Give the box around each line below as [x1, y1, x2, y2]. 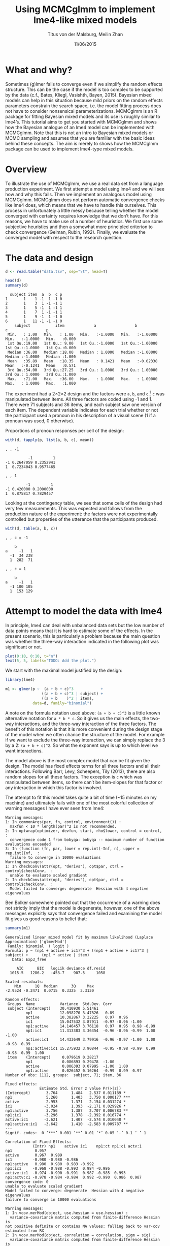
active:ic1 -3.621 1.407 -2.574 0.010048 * [5, 1117, 126, 1122]
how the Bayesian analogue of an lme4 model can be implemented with [5, 124, 155, 130]
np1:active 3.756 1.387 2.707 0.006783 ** [5, 1108, 128, 1113]
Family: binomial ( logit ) [7, 944, 70, 949]
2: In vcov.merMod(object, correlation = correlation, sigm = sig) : [5, 1232, 156, 1238]
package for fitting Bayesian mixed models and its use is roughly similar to [5, 113, 161, 119]
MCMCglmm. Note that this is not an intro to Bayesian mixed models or [5, 130, 153, 136]
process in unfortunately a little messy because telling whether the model [5, 207, 159, 213]
